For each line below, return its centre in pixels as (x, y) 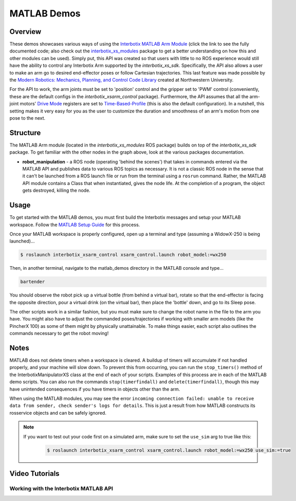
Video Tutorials (34, 474)
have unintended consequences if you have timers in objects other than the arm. (95, 389)
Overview (25, 32)
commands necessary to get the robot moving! (59, 333)
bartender (33, 282)
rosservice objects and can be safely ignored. (58, 413)
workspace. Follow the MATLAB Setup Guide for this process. (75, 225)
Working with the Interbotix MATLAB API (61, 488)
